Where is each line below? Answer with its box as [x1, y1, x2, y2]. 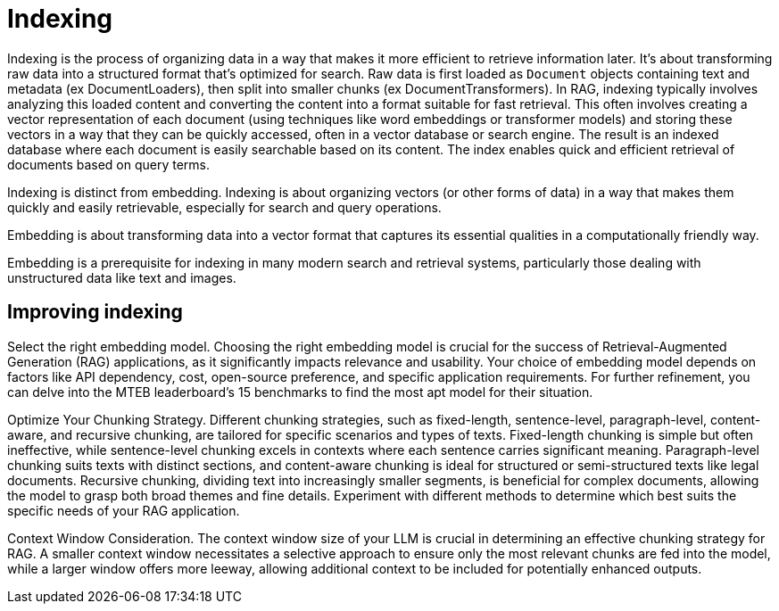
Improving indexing [7, 301, 183, 324]
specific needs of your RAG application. [7, 502, 240, 518]
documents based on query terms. [7, 156, 211, 172]
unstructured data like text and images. [7, 269, 236, 285]
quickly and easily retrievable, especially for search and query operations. [7, 199, 442, 215]
